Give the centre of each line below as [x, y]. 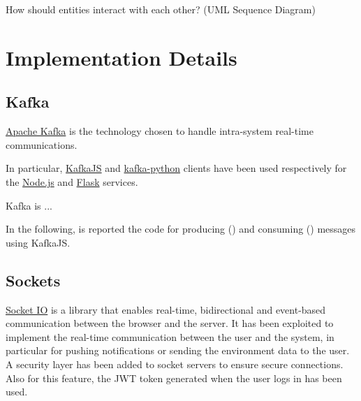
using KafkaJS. [38, 242]
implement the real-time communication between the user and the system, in [170, 336]
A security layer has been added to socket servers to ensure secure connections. [175, 364]
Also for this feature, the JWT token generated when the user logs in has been [174, 378]
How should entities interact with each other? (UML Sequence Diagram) [161, 9]
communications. [42, 144]
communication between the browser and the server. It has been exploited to [170, 323]
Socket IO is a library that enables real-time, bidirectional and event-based [166, 309]
